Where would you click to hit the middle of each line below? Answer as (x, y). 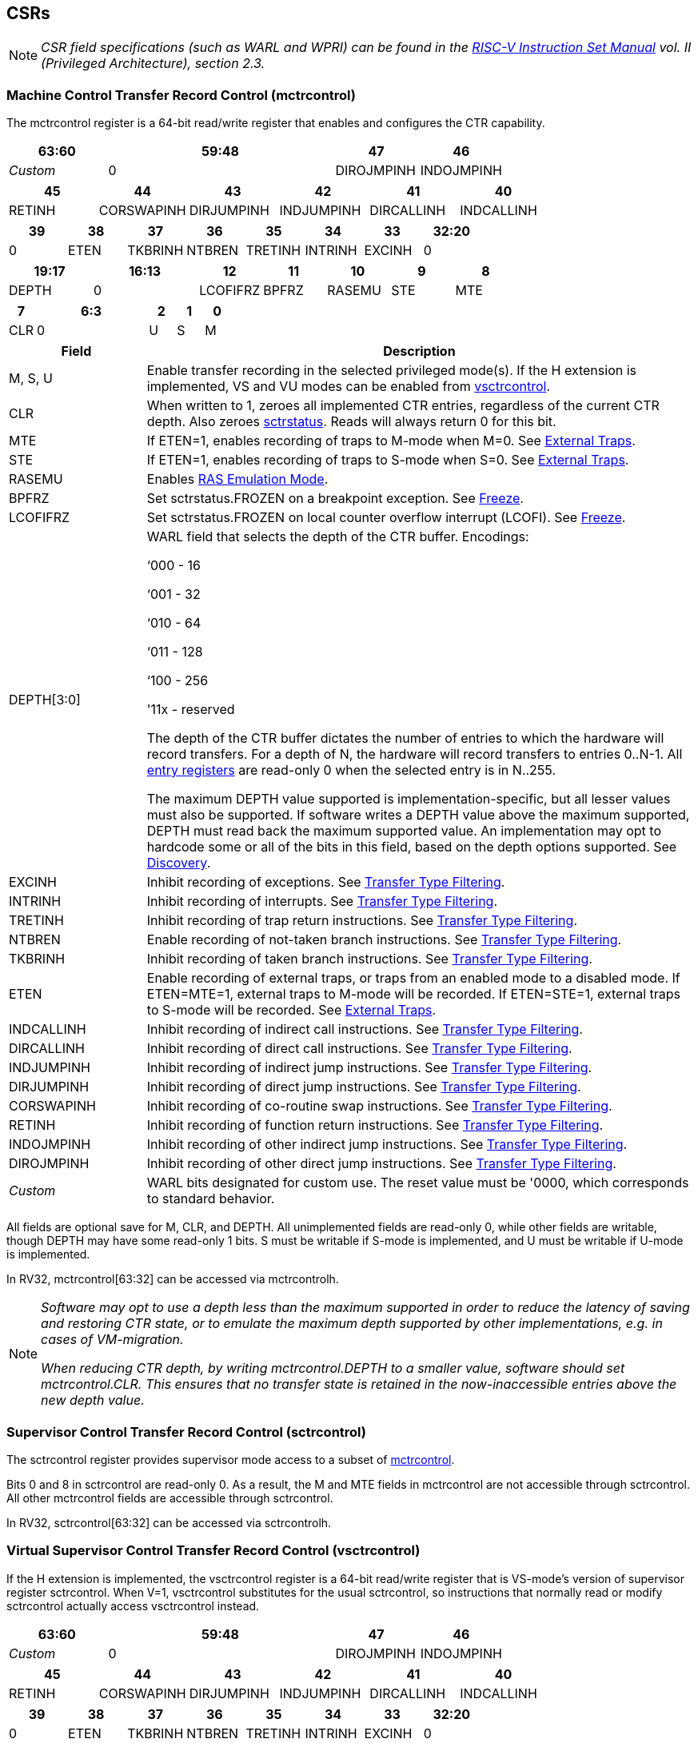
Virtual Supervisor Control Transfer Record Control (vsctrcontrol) (213, 1551)
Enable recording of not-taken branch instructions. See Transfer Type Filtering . (384, 940)
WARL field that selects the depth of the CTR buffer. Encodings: (338, 537)
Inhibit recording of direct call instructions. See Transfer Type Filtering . (359, 1049)
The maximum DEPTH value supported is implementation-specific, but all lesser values (409, 799)
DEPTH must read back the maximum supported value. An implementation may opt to (404, 831)
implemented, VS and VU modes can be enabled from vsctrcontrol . (348, 387)
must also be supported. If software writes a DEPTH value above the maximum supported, (418, 815)
